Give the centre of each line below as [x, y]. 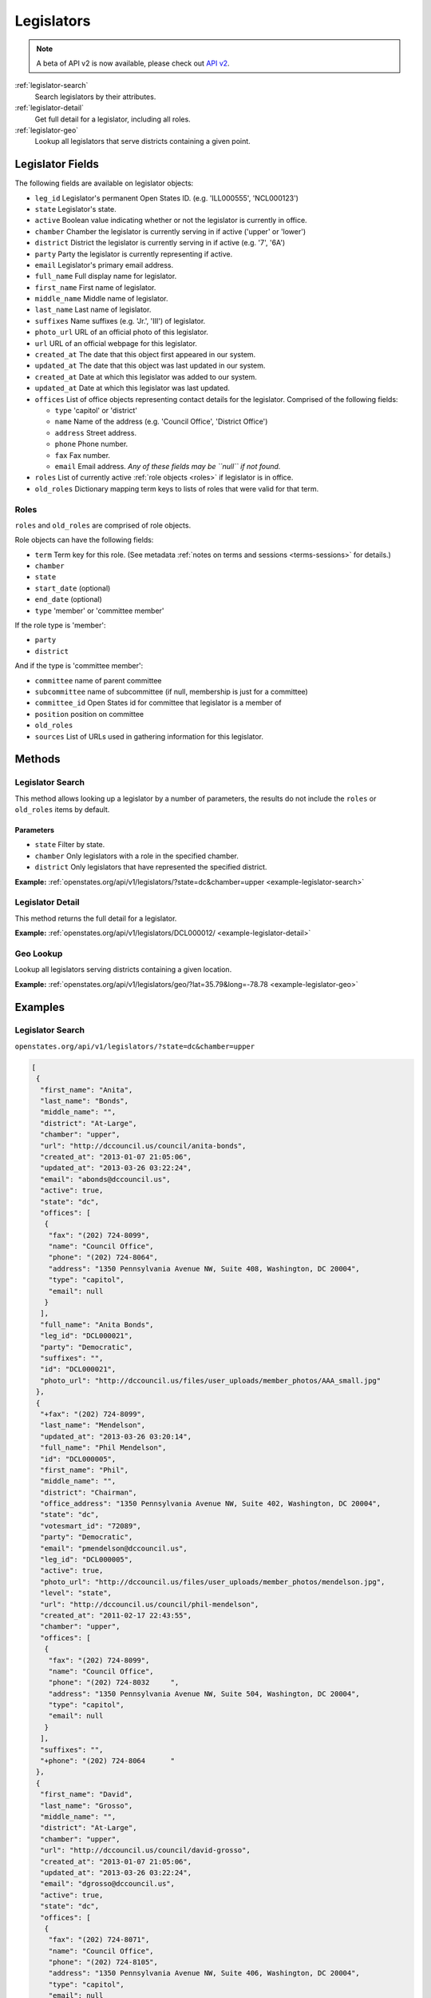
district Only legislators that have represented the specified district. [151, 867]
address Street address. [96, 432]
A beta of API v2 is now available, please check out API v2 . [133, 63]
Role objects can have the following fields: [84, 540]
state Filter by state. [70, 845]
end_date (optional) [69, 599]
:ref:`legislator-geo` [47, 130]
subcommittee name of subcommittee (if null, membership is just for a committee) [172, 691]
